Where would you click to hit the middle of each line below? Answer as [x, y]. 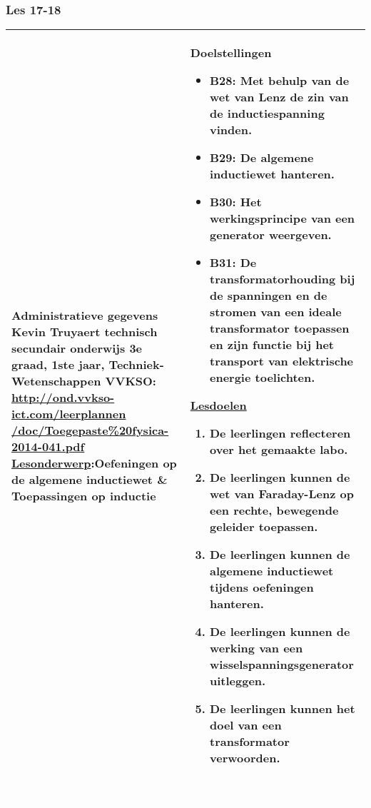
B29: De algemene [262, 158]
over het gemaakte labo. [279, 450]
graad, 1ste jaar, [58, 364]
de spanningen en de [269, 296]
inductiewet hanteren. [272, 174]
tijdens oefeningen [262, 587]
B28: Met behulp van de [280, 81]
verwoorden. [245, 758]
